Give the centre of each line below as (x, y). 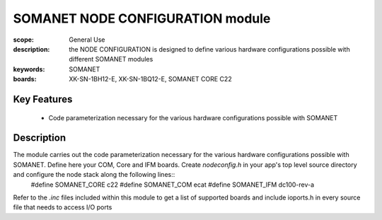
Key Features (43, 99)
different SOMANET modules (111, 59)
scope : (24, 40)
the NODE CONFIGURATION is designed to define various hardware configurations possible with (209, 49)
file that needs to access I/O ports (63, 207)
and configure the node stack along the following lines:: (94, 175)
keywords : (29, 69)
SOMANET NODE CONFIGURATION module (142, 18)
